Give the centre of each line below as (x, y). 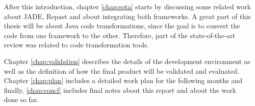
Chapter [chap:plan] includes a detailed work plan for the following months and (123, 80)
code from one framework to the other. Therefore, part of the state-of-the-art (120, 35)
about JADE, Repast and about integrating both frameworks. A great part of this (127, 16)
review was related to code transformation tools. (76, 45)
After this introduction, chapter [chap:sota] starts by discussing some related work (127, 6)
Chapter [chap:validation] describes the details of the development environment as (127, 61)
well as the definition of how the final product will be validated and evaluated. (122, 71)
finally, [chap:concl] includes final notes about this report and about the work (120, 90)
